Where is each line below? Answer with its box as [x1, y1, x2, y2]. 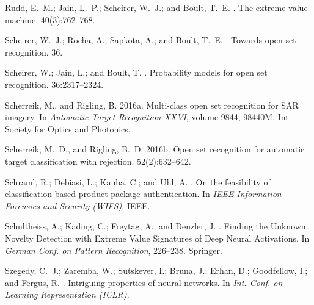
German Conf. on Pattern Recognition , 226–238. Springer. [5, 243, 222, 256]
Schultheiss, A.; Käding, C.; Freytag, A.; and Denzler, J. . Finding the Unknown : [5, 220, 309, 232]
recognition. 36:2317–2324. [5, 77, 104, 90]
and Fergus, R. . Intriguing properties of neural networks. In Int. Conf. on [5, 276, 283, 289]
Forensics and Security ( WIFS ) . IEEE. [5, 199, 150, 212]
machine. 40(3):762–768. [5, 13, 95, 26]
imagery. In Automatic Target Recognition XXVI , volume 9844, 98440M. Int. [5, 110, 291, 123]
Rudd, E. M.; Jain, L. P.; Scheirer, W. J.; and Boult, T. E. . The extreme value [5, 1, 308, 13]
